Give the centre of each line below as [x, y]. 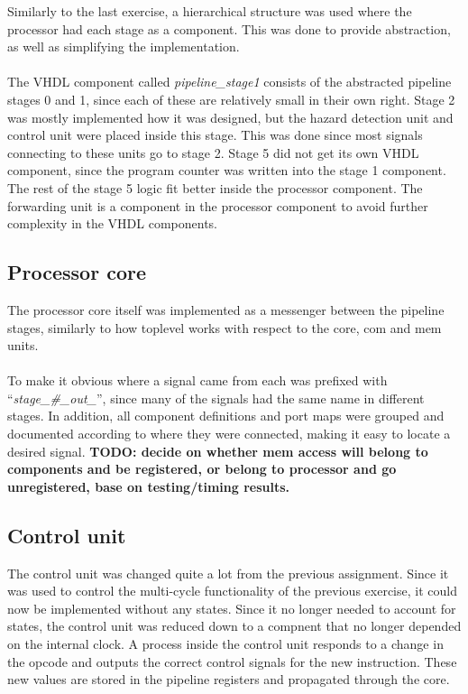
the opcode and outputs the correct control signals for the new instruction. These [232, 661]
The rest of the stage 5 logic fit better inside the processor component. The [215, 187]
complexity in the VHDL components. [113, 223]
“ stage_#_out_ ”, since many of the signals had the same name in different [216, 398]
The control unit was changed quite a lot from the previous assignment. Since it [228, 573]
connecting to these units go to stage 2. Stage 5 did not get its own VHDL [213, 152]
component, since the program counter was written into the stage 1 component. [227, 170]
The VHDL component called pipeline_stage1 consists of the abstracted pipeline [229, 82]
